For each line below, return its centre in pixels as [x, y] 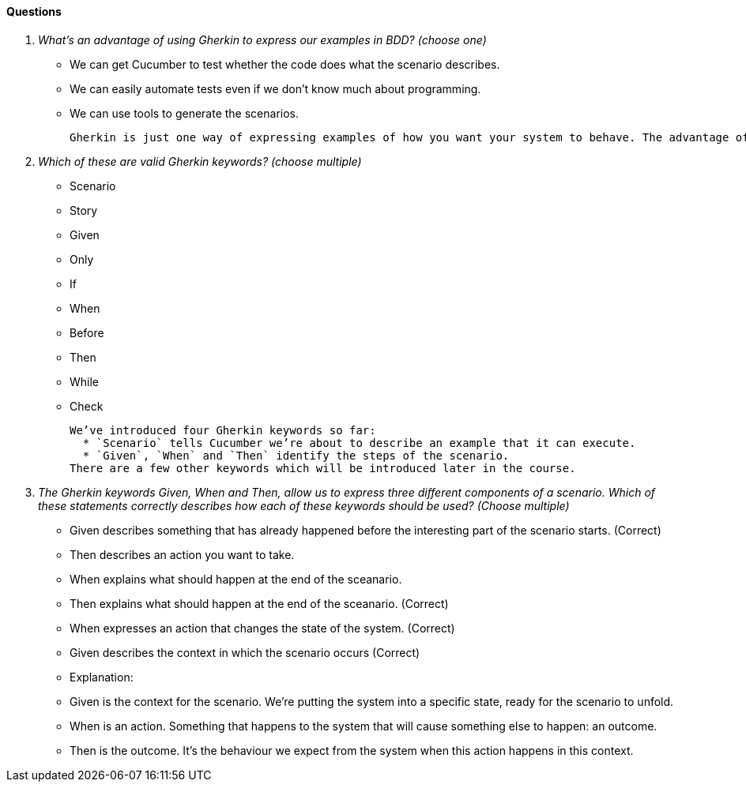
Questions [34, 11]
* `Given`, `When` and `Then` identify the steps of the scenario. [296, 455]
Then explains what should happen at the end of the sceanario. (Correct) [259, 603]
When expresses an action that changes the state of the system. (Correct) [262, 628]
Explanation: [102, 677]
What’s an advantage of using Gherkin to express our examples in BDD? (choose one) [262, 39]
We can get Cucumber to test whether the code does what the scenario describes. [285, 64]
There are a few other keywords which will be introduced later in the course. [323, 468]
